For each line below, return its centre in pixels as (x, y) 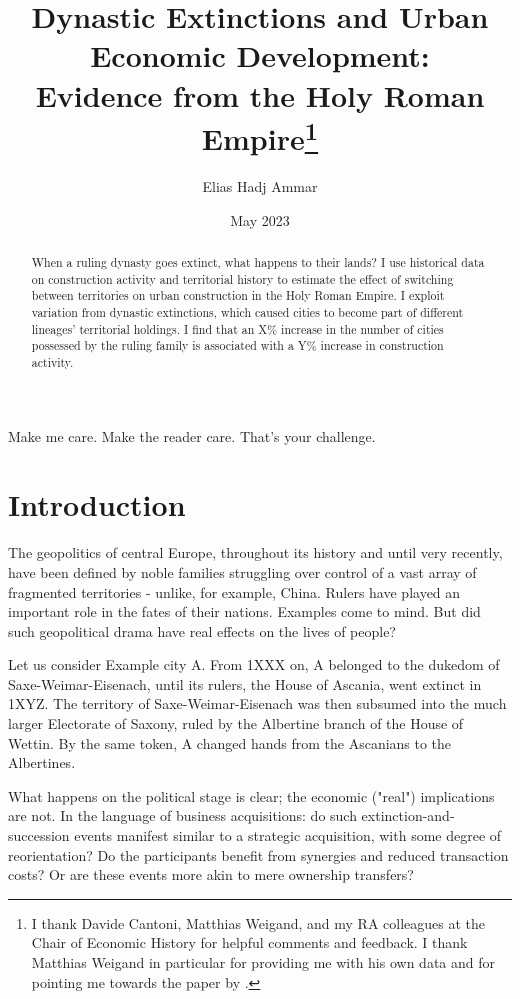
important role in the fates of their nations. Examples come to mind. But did (244, 611)
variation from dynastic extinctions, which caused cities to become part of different (247, 311)
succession (39, 835)
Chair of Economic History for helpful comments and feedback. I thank (249, 942)
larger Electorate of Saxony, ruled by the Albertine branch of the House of (236, 723)
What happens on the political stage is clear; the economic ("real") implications (251, 795)
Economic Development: (260, 55)
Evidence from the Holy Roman (260, 94)
